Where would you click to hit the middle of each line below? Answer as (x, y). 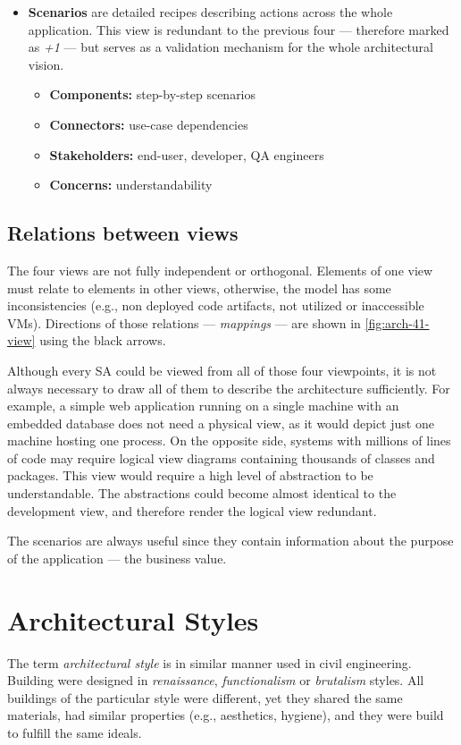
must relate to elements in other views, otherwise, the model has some (199, 288)
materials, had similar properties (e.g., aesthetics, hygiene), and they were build (226, 715)
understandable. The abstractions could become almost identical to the (202, 493)
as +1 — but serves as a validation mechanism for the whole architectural (230, 47)
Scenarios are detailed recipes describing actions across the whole (210, 12)
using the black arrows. (103, 340)
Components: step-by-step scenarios (153, 94)
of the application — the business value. (117, 558)
